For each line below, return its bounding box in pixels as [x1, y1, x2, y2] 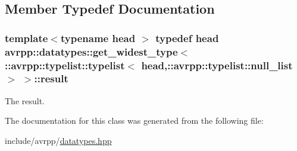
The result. [5, 94, 45, 107]
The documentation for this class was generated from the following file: [5, 114, 264, 127]
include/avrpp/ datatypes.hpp [5, 134, 112, 146]
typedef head [155, 30, 219, 45]
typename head [60, 30, 136, 45]
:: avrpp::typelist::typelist [5, 57, 125, 72]
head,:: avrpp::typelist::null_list [141, 57, 293, 72]
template [5, 30, 48, 45]
